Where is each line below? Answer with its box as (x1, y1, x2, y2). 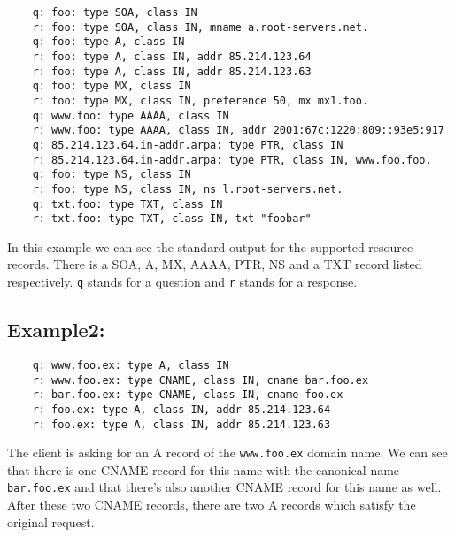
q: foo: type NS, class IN (32, 168, 191, 181)
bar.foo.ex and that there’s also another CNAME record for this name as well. (7, 478, 442, 496)
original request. (7, 512, 95, 531)
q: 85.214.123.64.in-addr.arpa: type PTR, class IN (32, 138, 343, 151)
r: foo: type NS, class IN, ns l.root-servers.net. (32, 182, 343, 196)
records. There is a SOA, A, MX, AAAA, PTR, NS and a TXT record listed (7, 255, 422, 273)
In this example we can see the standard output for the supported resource (7, 237, 413, 256)
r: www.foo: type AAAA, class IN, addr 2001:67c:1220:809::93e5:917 (32, 124, 444, 137)
